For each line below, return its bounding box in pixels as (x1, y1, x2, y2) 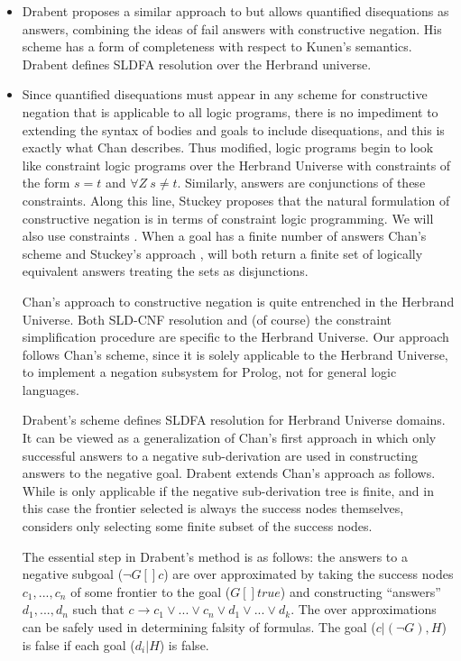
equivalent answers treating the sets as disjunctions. (22, 262, 309, 280)
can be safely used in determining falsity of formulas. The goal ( (22, 618, 376, 636)
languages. (22, 380, 79, 399)
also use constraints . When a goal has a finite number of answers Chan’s (22, 226, 427, 245)
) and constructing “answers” (280, 582, 441, 601)
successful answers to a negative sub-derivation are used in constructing (22, 445, 419, 464)
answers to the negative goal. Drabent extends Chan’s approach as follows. (22, 464, 436, 482)
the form (22, 173, 70, 192)
